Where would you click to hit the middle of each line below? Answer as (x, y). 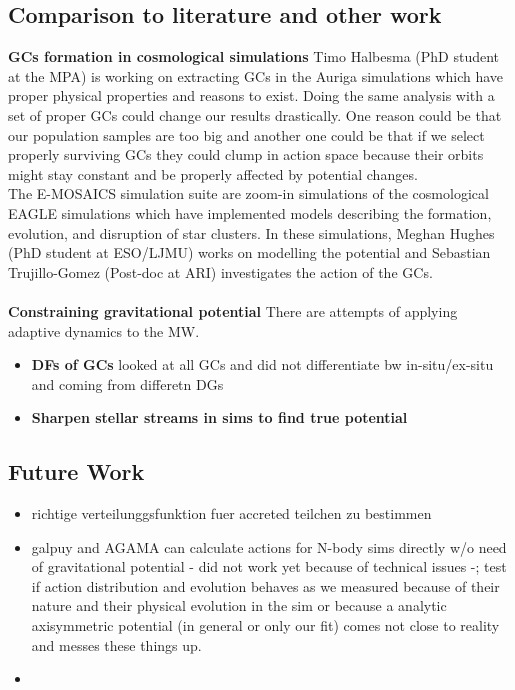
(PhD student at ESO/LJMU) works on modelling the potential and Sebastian (249, 252)
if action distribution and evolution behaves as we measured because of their (265, 585)
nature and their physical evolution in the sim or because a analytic (239, 605)
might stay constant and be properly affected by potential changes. (213, 173)
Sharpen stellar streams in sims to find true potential (219, 417)
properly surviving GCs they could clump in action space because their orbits (246, 154)
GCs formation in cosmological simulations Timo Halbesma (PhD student (254, 56)
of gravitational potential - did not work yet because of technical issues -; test (269, 566)
